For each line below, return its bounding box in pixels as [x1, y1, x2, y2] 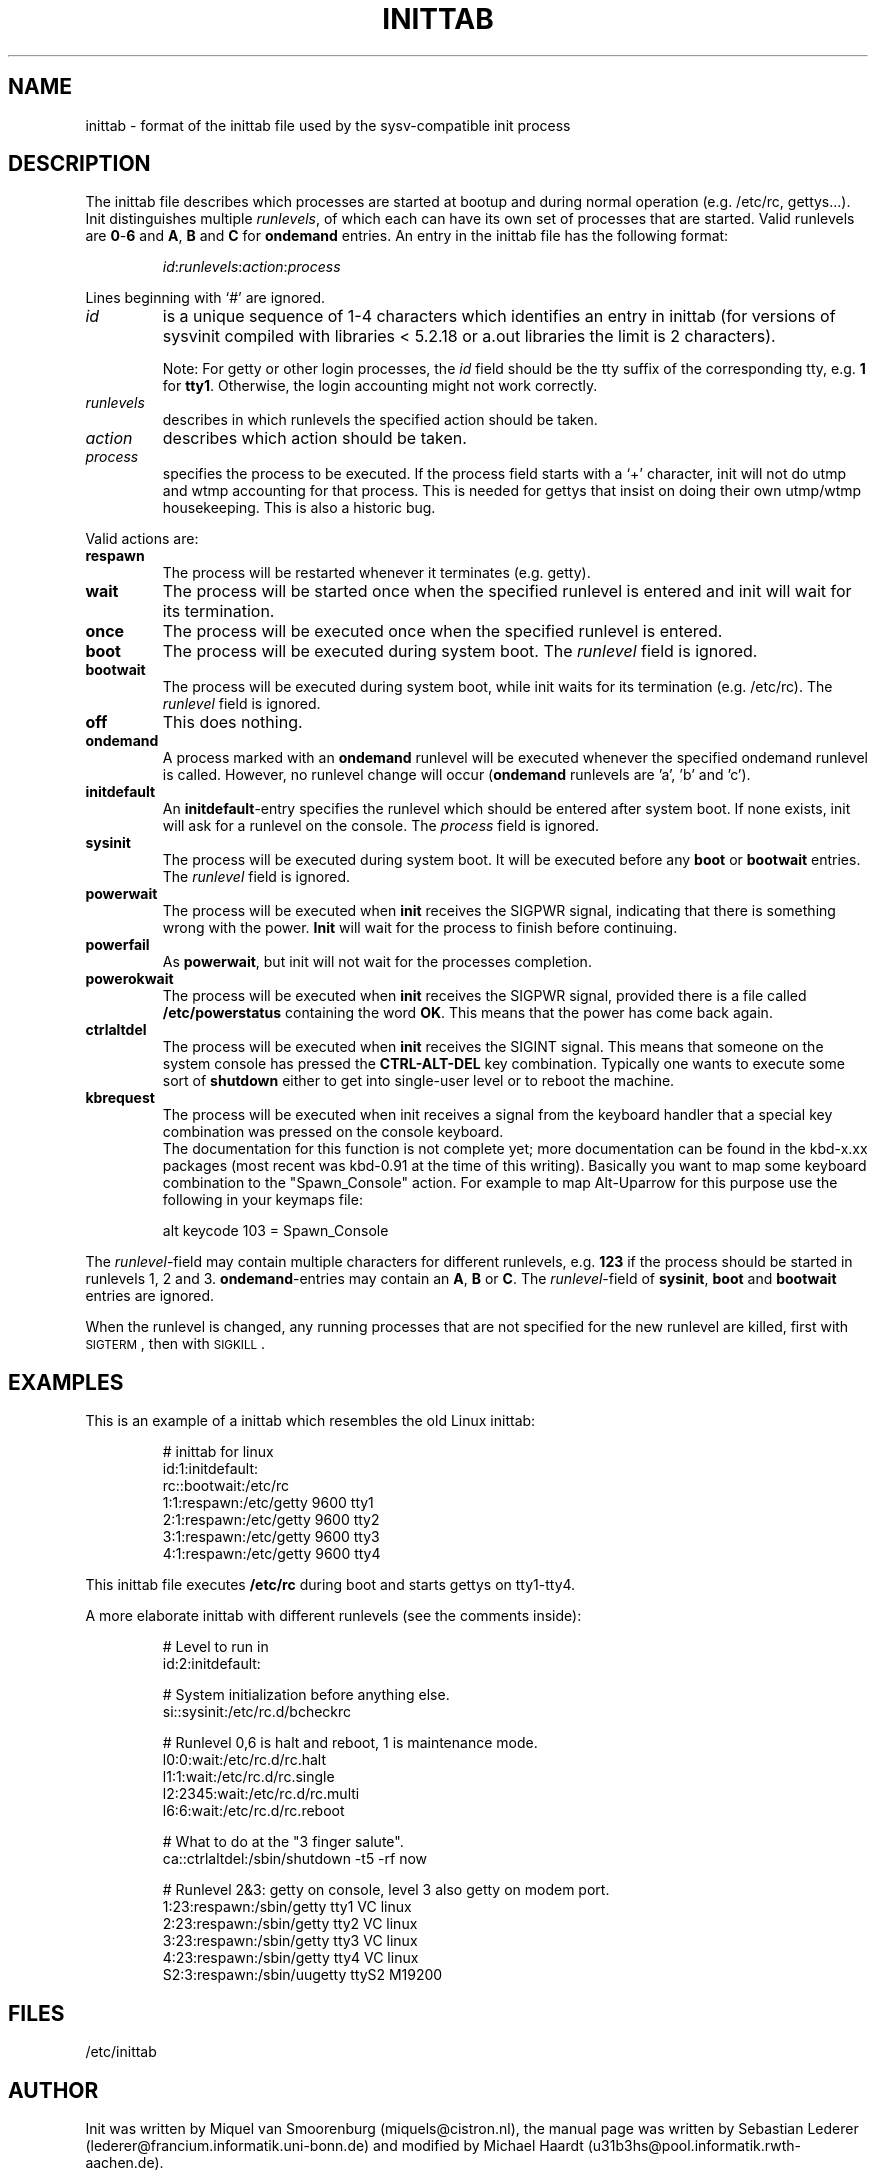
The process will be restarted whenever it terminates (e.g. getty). [162, 564, 591, 582]
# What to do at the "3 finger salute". [162, 1833, 404, 1851]
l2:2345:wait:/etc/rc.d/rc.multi [162, 1785, 360, 1803]
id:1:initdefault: [162, 1460, 259, 1478]
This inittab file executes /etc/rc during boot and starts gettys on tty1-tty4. [85, 1576, 576, 1594]
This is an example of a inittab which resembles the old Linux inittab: [85, 1412, 536, 1430]
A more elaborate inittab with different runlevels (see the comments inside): [85, 1607, 582, 1625]
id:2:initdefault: [162, 1655, 261, 1673]
